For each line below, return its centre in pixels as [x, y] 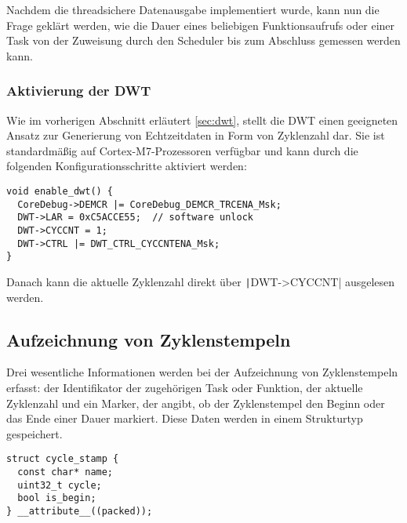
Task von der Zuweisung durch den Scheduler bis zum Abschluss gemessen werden [203, 40]
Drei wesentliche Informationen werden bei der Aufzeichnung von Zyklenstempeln [202, 372]
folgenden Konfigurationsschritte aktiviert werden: [127, 166]
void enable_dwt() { [60, 191]
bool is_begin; [57, 498]
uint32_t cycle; [60, 485]
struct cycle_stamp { [63, 459]
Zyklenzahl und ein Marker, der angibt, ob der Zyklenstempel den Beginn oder [196, 403]
